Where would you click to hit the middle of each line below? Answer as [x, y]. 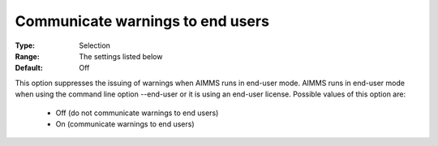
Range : [27, 56]
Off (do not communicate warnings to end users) [137, 113]
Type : [25, 45]
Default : [29, 68]
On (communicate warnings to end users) [125, 124]
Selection [95, 45]
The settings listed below [121, 56]
